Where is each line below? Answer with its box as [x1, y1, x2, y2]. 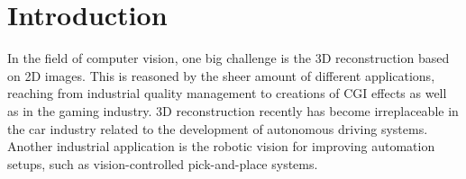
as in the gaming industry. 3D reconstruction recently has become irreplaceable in [7, 101, 459, 120]
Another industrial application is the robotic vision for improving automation [7, 137, 435, 156]
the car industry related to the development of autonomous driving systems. [7, 119, 428, 138]
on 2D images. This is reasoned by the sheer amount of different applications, [7, 66, 435, 85]
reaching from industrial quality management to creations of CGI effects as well [7, 84, 447, 103]
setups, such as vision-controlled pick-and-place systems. [7, 154, 318, 173]
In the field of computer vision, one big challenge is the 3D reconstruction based [7, 49, 450, 67]
